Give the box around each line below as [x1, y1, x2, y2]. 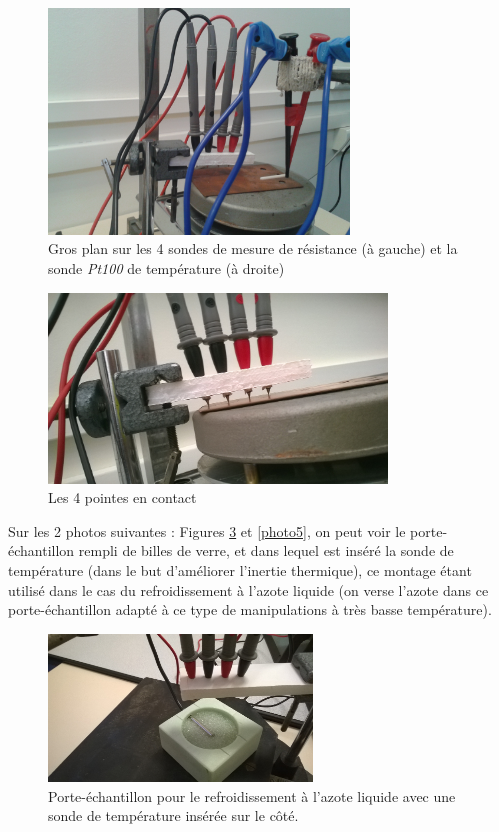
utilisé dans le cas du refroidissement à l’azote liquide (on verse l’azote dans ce [8, 579, 489, 600]
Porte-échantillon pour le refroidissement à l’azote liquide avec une [48, 785, 456, 806]
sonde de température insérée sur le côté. [48, 805, 299, 826]
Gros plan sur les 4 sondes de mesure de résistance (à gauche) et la [48, 238, 458, 259]
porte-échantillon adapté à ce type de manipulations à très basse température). [8, 599, 492, 620]
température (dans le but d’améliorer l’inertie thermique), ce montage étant [8, 559, 472, 580]
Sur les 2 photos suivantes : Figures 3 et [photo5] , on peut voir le [8, 520, 406, 541]
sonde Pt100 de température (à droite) [48, 257, 285, 278]
